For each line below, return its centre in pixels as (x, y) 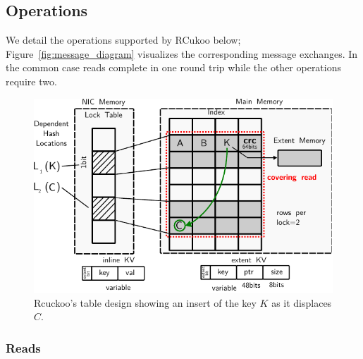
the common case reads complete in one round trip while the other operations (174, 67)
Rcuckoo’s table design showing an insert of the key (145, 302)
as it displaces (302, 302)
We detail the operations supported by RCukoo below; (123, 40)
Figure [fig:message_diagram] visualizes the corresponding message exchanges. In (182, 53)
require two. (31, 81)
